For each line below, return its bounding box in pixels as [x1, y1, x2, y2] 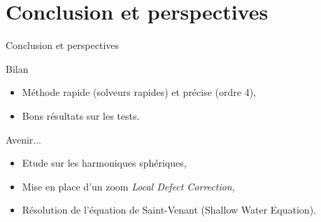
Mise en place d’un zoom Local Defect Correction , [22, 179, 235, 193]
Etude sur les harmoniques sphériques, [22, 155, 187, 170]
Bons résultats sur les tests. [22, 108, 140, 123]
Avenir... [6, 132, 42, 146]
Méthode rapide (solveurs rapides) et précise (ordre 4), [22, 85, 257, 99]
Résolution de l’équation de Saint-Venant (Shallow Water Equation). [22, 202, 316, 217]
